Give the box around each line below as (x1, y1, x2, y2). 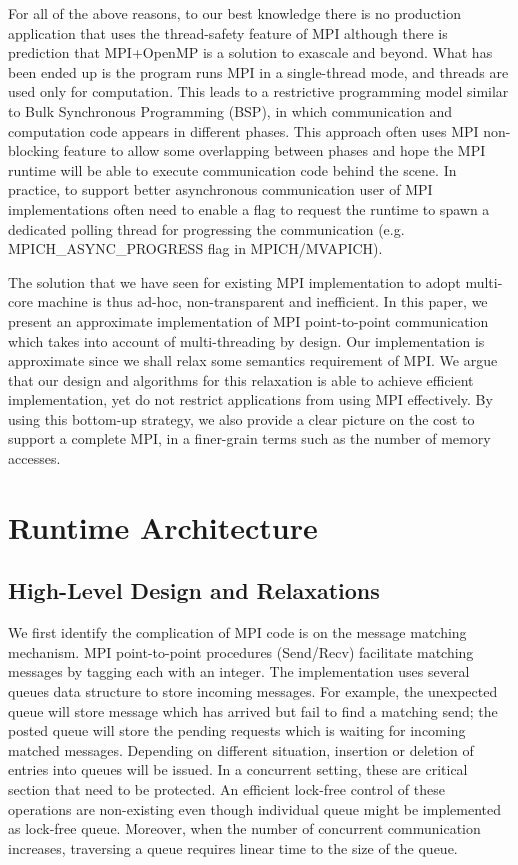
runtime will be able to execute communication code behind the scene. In (8, 159, 457, 180)
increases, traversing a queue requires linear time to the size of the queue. (8, 837, 458, 858)
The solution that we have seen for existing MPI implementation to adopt (8, 271, 461, 292)
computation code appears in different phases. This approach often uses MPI (8, 120, 479, 141)
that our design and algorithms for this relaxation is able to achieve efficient (8, 369, 474, 390)
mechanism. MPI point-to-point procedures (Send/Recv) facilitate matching (8, 641, 474, 662)
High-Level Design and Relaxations (8, 575, 380, 606)
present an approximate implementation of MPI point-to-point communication (8, 310, 489, 331)
